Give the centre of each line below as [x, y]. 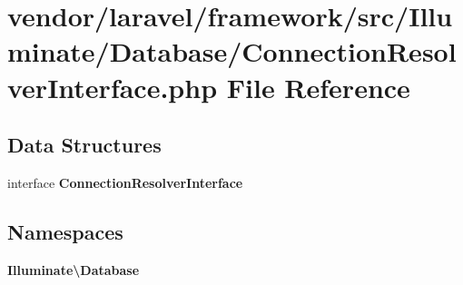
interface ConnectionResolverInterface [125, 182]
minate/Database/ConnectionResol [232, 51]
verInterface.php [113, 87]
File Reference [318, 87]
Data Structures [84, 145]
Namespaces [65, 231]
